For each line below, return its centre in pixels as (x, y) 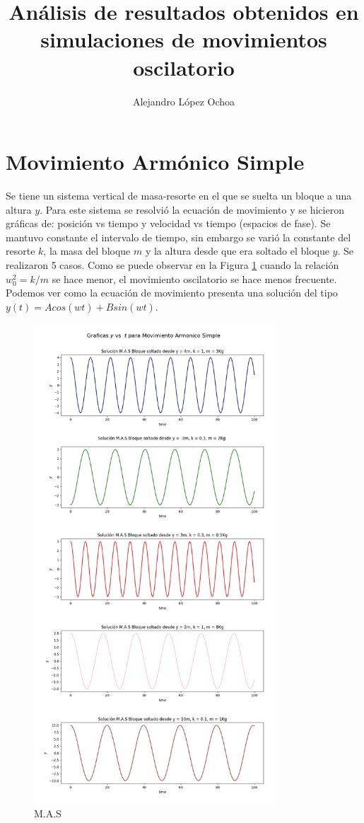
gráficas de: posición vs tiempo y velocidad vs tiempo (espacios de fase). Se (168, 223)
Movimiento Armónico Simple (155, 162)
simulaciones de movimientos (184, 39)
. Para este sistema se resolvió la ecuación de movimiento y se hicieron (192, 209)
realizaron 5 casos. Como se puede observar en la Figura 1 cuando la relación (172, 265)
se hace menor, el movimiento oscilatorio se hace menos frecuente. (194, 278)
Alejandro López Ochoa (184, 101)
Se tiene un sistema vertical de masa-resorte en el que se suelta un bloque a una (179, 196)
